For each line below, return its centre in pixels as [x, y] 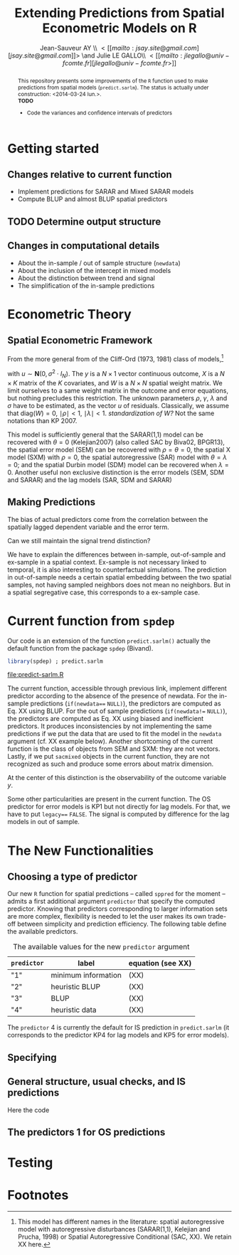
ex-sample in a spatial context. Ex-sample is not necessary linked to [107, 562]
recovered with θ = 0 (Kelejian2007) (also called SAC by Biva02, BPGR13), [116, 442]
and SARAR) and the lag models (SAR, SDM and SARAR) [90, 480]
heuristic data [74, 1010]
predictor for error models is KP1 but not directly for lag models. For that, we [119, 807]
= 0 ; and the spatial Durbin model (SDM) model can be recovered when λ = [118, 464]
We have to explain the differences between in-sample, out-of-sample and [117, 554]
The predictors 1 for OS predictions [86, 1132]
